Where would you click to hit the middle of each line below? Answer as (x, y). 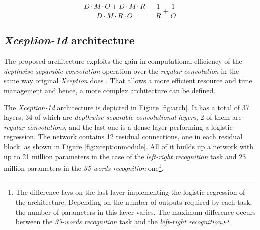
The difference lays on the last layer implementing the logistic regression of (130, 192)
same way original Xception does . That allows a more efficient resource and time (128, 81)
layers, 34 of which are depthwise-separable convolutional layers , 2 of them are (123, 117)
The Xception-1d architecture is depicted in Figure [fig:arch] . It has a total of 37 (127, 107)
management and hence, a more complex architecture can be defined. (110, 91)
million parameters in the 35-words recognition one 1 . (84, 167)
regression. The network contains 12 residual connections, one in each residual (123, 137)
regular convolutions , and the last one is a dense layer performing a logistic (118, 127)
